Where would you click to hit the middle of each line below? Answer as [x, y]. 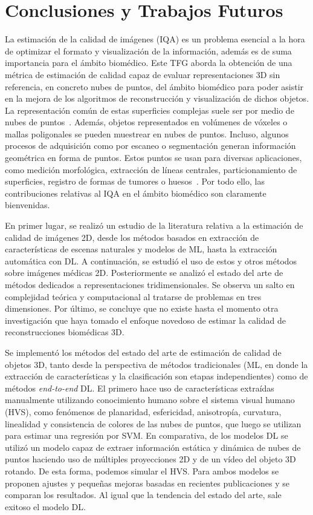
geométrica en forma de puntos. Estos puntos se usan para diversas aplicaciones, [153, 158]
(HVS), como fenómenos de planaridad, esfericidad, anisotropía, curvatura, [143, 411]
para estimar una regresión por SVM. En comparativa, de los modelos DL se [147, 435]
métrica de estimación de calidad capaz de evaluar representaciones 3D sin [143, 74]
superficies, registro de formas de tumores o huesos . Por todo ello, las [135, 181]
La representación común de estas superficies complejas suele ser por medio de [150, 110]
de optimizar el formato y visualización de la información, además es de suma [148, 51]
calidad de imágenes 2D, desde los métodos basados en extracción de [132, 237]
